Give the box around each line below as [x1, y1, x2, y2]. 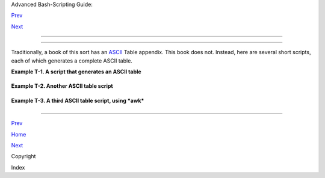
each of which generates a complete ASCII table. [11, 57, 132, 64]
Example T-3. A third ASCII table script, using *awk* [11, 97, 144, 104]
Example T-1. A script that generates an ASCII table [11, 68, 141, 75]
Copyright [11, 153, 36, 160]
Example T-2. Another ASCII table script [11, 82, 114, 90]
